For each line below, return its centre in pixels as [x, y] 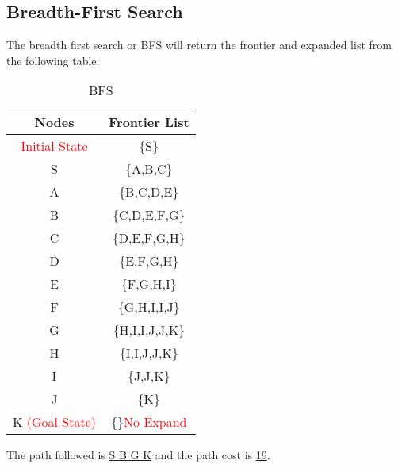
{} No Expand [149, 422]
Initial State [54, 146]
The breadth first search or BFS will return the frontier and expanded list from [199, 45]
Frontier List [149, 122]
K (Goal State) [55, 422]
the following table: [53, 60]
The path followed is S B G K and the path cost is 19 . [138, 455]
